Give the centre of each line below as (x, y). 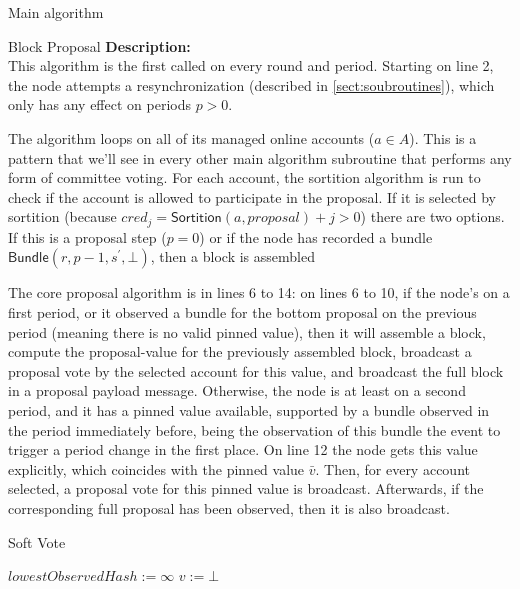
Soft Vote (37, 541)
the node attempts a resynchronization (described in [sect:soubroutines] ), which (251, 84)
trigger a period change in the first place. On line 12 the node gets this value (243, 449)
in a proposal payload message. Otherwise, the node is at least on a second (237, 390)
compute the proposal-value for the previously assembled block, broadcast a (240, 351)
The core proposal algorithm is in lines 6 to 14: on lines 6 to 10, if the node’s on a (259, 292)
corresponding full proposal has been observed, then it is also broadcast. (229, 507)
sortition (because (62, 216)
